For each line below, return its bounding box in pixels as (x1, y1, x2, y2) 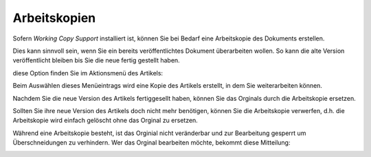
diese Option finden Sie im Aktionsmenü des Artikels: (12, 69, 164, 77)
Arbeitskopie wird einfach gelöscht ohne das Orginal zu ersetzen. (12, 117, 199, 125)
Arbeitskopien (12, 10, 96, 25)
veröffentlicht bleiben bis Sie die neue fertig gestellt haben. (12, 56, 180, 64)
